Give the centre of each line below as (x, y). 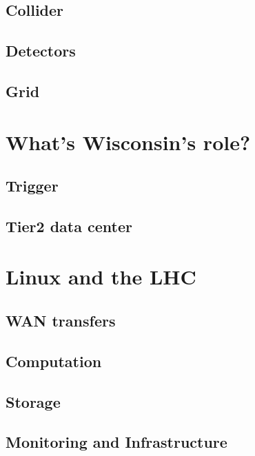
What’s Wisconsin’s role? (128, 142)
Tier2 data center (69, 226)
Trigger (32, 186)
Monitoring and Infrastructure (116, 442)
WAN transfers (61, 321)
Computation (54, 361)
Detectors (41, 51)
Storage (33, 401)
